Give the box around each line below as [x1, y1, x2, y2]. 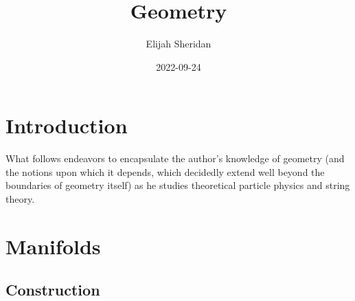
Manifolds [5, 232, 101, 260]
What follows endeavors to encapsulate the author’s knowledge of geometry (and [5, 151, 345, 166]
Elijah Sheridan [146, 36, 211, 51]
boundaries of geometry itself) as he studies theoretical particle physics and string [5, 178, 350, 192]
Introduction [5, 111, 128, 140]
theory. [5, 192, 35, 206]
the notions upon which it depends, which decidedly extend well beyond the [5, 164, 325, 179]
